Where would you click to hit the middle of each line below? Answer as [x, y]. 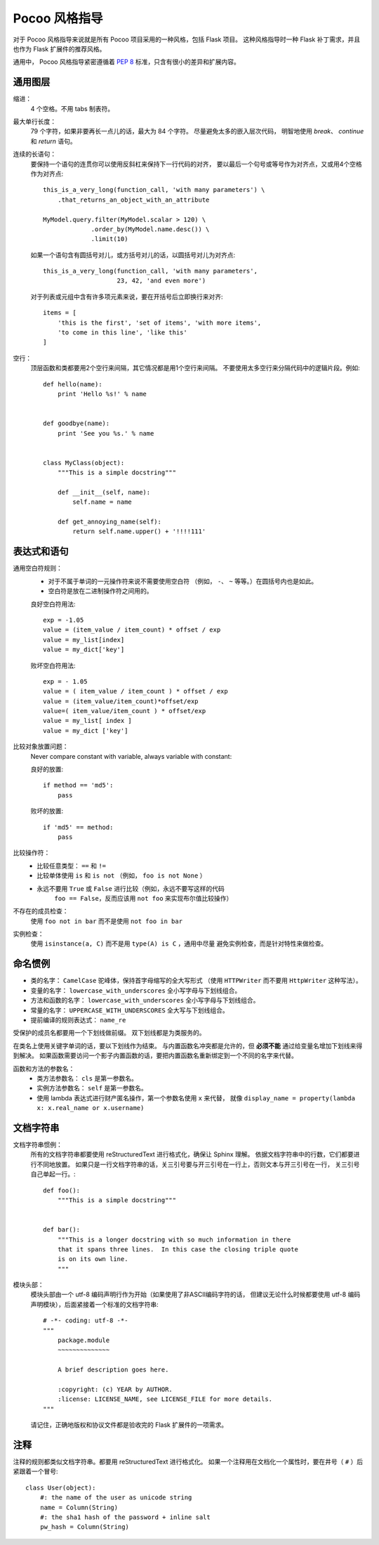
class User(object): [61, 1487]
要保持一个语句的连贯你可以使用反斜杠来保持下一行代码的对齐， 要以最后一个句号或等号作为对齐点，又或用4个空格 [196, 164]
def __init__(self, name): [104, 492]
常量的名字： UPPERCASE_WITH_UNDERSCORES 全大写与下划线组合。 [130, 1010]
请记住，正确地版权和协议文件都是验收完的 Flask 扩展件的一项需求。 [129, 1425]
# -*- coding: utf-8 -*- [86, 1321]
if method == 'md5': [78, 785]
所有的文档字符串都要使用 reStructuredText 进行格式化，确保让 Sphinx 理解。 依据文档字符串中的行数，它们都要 [192, 1154]
